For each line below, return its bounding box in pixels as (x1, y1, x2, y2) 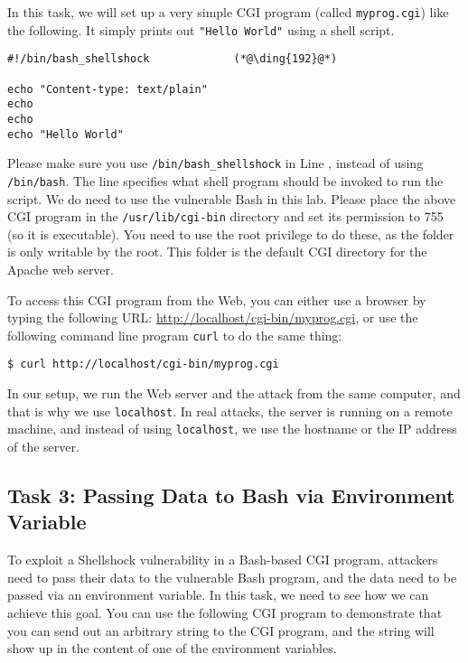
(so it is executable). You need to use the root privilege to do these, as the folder (7, 224, 454, 243)
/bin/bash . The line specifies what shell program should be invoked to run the (7, 171, 444, 190)
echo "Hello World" (7, 127, 124, 141)
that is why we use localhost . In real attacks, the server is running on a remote (7, 401, 453, 420)
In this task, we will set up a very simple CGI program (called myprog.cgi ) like (7, 3, 449, 21)
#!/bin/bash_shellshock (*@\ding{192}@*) (7, 52, 338, 66)
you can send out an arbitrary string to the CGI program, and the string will (7, 621, 435, 640)
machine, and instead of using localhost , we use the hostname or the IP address (7, 419, 457, 438)
